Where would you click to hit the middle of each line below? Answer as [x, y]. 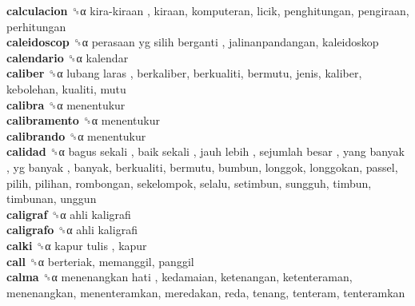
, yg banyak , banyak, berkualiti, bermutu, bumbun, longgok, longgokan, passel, [202, 167]
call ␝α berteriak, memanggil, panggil [100, 261]
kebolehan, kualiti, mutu [66, 88]
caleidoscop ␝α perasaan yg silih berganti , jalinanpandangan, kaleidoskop [193, 42]
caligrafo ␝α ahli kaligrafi [72, 230]
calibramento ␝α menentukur [83, 120]
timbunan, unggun [52, 199]
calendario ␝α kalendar [68, 57]
